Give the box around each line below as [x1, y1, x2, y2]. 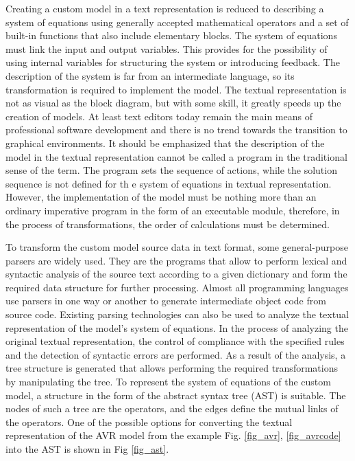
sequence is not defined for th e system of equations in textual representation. [5, 176, 332, 190]
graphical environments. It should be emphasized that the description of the [5, 135, 325, 150]
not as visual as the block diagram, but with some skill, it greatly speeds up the [5, 95, 341, 110]
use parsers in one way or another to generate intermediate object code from [5, 293, 326, 308]
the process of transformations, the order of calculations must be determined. [5, 216, 330, 231]
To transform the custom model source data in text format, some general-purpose [5, 240, 348, 254]
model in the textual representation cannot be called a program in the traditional [5, 149, 347, 164]
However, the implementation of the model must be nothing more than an [5, 190, 317, 204]
